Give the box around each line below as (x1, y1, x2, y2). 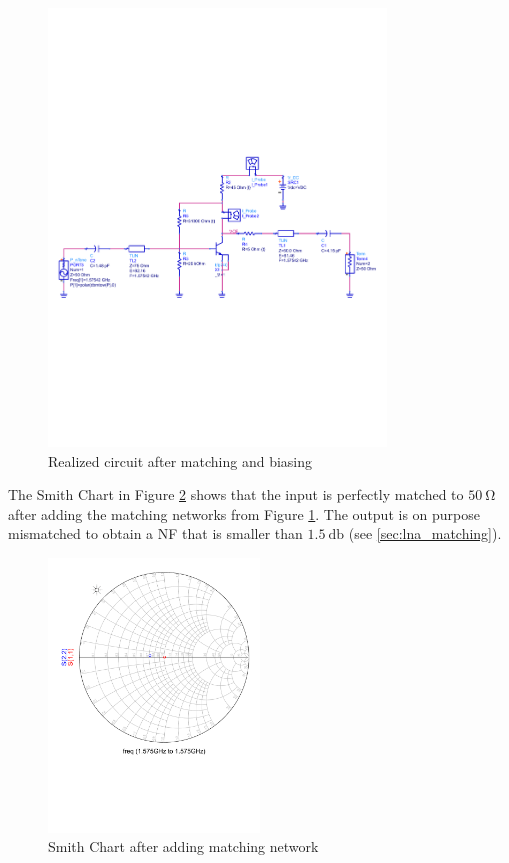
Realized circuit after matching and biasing (48, 450, 313, 471)
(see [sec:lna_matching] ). (348, 523, 502, 544)
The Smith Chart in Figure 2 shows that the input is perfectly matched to (8, 484, 464, 505)
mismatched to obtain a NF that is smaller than (8, 523, 303, 544)
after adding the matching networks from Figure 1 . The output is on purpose (8, 503, 480, 524)
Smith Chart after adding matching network (48, 836, 319, 857)
